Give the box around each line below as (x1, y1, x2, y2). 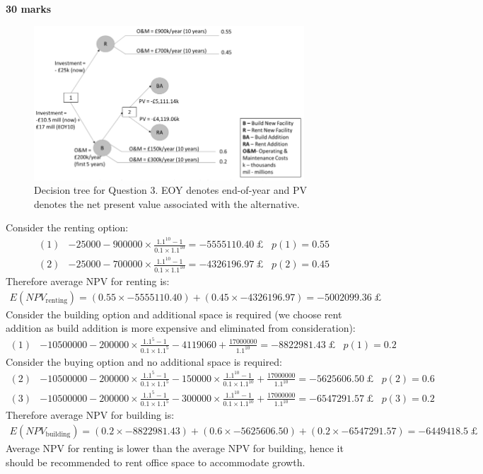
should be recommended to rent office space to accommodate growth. (6, 454, 305, 469)
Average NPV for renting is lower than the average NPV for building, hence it (6, 441, 344, 456)
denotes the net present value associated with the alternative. (34, 196, 300, 211)
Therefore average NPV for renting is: (6, 274, 170, 289)
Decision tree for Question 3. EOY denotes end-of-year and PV (34, 183, 307, 197)
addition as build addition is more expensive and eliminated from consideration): (6, 320, 356, 335)
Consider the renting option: (6, 220, 129, 235)
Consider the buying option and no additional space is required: (6, 354, 282, 369)
